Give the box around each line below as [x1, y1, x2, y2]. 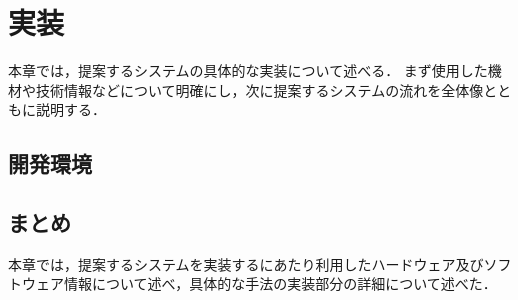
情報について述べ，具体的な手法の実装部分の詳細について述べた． [63, 273, 497, 294]
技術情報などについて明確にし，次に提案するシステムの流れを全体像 [35, 79, 484, 100]
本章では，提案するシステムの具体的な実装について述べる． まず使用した [8, 60, 488, 81]
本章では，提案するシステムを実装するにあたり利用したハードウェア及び [8, 253, 484, 274]
